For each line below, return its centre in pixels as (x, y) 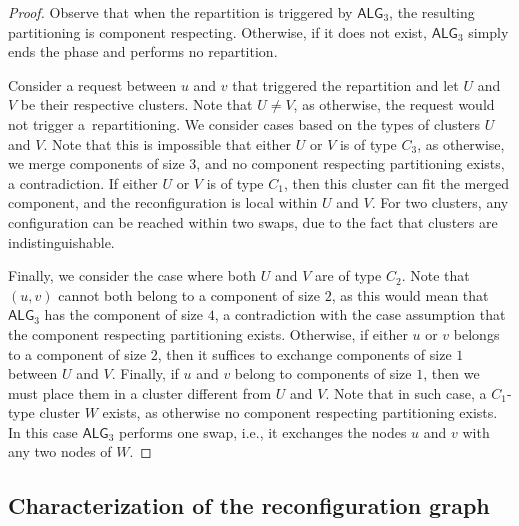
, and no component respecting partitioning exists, (350, 163)
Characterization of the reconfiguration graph (249, 505)
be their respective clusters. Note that (136, 104)
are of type (348, 275)
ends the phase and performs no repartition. (143, 51)
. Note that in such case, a (406, 392)
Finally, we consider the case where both (132, 275)
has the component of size (124, 314)
